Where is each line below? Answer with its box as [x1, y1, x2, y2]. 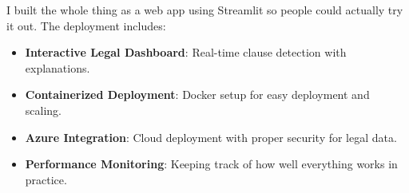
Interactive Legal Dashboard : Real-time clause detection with [25, 44, 347, 61]
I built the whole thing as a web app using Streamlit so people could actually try [6, 2, 403, 18]
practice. [25, 171, 67, 187]
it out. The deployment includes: [6, 17, 166, 33]
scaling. [25, 101, 62, 118]
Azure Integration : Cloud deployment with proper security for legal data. [25, 128, 397, 145]
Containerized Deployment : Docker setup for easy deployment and [25, 86, 370, 103]
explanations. [25, 59, 90, 76]
